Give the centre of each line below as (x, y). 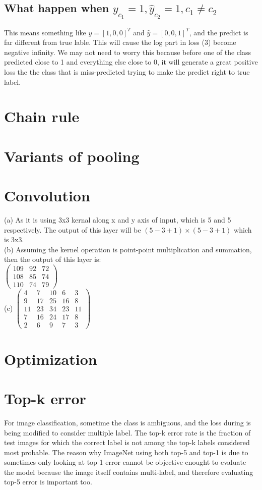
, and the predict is (219, 32)
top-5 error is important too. (48, 482)
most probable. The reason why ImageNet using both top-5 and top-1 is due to (126, 452)
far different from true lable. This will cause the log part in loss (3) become (120, 42)
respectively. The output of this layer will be (73, 229)
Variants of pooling (72, 156)
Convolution (47, 196)
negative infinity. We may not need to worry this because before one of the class (128, 52)
